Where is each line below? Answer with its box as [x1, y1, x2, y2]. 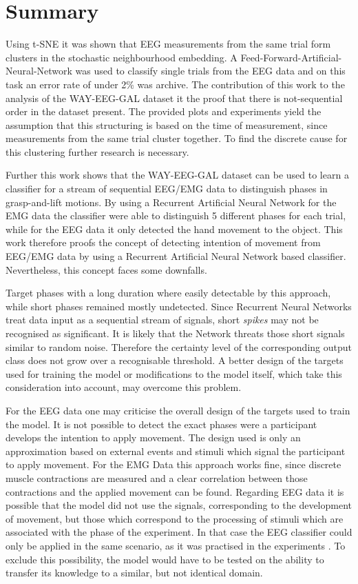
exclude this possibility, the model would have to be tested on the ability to [6, 552, 324, 566]
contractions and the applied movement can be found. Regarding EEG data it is [6, 484, 344, 499]
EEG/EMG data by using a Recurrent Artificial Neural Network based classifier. [6, 249, 346, 263]
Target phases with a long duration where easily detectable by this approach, [6, 285, 331, 300]
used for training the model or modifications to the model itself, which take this [6, 366, 342, 381]
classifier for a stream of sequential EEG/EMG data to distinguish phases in [6, 181, 328, 196]
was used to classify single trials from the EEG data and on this [75, 63, 346, 78]
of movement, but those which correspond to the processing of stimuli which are [6, 511, 344, 525]
